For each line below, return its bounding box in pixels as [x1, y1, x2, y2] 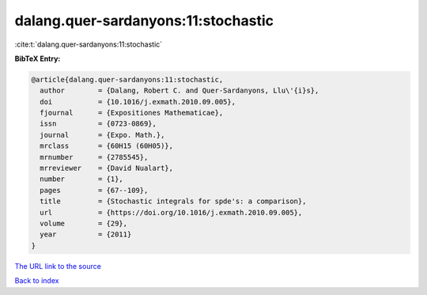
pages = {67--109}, [40, 186, 149, 195]
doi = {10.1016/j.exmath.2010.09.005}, [40, 97, 236, 106]
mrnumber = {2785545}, [40, 153, 149, 161]
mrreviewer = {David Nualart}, [40, 164, 174, 173]
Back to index [14, 276, 59, 286]
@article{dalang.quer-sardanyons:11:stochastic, [31, 75, 224, 84]
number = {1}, [40, 175, 124, 183]
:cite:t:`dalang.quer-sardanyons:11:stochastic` [14, 40, 163, 49]
